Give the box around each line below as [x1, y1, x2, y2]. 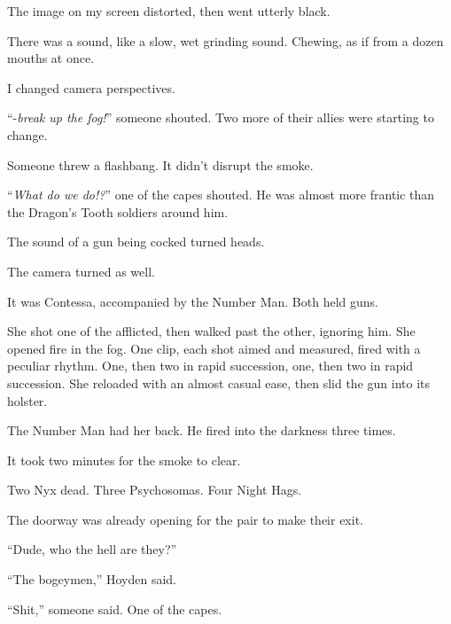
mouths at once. [7, 49, 95, 67]
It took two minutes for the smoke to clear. [7, 450, 241, 469]
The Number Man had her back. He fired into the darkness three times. [7, 421, 396, 440]
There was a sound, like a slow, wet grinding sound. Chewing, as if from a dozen [7, 31, 444, 50]
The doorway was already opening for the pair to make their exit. [7, 510, 363, 528]
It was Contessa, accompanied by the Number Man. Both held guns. [7, 292, 378, 310]
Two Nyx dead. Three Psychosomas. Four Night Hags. [7, 480, 302, 499]
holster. [7, 391, 48, 409]
